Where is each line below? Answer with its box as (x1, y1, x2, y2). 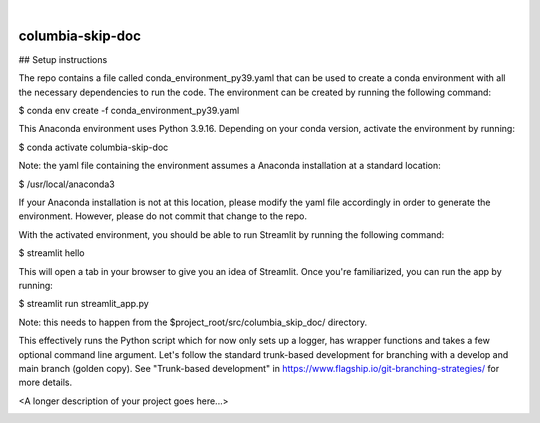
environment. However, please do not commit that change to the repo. (18, 210, 307, 222)
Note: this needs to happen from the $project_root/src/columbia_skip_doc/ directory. (18, 316, 368, 328)
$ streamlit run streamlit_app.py (18, 298, 149, 310)
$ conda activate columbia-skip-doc (18, 141, 169, 153)
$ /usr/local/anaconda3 (18, 178, 115, 190)
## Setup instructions (18, 53, 108, 65)
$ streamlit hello (18, 247, 85, 259)
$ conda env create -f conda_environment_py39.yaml (18, 105, 240, 117)
